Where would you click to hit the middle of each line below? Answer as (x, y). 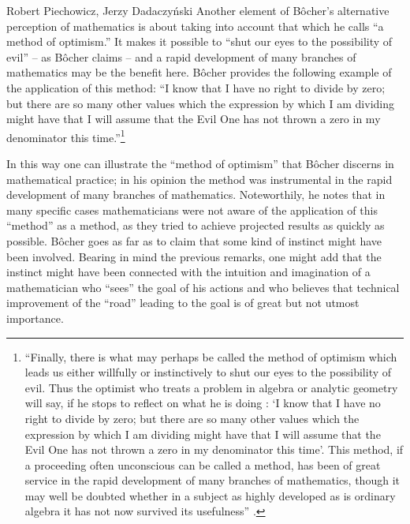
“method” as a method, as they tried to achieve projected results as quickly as (196, 225)
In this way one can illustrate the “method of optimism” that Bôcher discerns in (200, 163)
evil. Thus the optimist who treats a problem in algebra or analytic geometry (211, 387)
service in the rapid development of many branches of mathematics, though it (212, 480)
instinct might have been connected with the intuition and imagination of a (188, 272)
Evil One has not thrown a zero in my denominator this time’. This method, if (214, 449)
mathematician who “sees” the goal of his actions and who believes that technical (203, 287)
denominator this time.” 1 (66, 136)
